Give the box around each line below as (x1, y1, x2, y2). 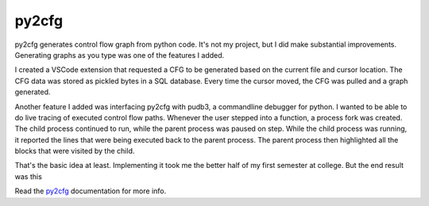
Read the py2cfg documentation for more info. (14, 186, 167, 196)
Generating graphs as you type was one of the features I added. (14, 50, 225, 59)
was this (14, 171, 43, 181)
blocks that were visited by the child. (14, 147, 135, 156)
